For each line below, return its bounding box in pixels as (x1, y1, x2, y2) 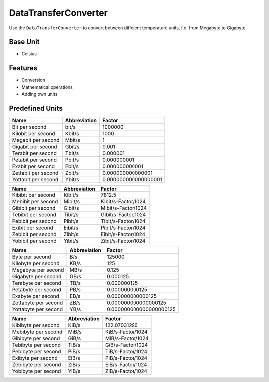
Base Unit (9, 38, 40, 46)
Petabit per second (12, 156, 57, 163)
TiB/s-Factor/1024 (105, 348, 148, 355)
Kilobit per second (12, 130, 55, 137)
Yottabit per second (12, 176, 59, 183)
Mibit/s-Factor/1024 (100, 205, 147, 212)
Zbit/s (65, 170, 79, 177)
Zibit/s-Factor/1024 (100, 237, 146, 244)
